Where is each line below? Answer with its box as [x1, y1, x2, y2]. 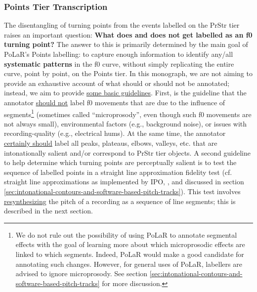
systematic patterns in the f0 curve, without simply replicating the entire [4, 58, 234, 69]
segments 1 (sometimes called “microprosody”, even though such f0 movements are [4, 107, 252, 119]
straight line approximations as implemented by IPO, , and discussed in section [4, 176, 244, 187]
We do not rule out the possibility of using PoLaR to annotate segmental [15, 229, 237, 240]
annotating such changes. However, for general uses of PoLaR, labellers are [15, 258, 242, 269]
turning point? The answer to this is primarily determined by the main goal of [4, 39, 248, 49]
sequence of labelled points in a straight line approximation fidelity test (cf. [4, 167, 232, 177]
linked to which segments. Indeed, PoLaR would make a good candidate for [15, 249, 244, 259]
